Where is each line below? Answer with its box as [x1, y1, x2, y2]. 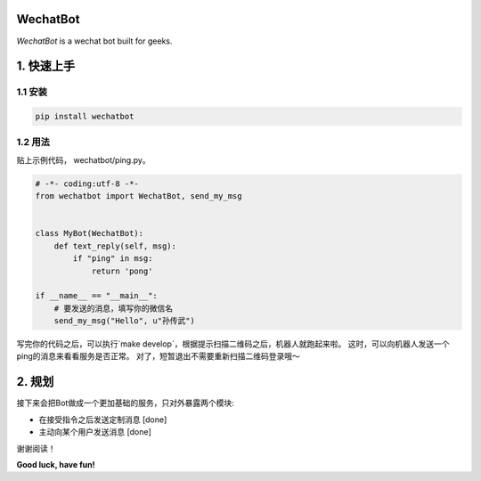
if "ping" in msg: [72, 254, 153, 264]
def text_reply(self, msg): [53, 240, 177, 251]
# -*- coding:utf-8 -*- [35, 178, 140, 189]
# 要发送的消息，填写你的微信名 [53, 303, 174, 314]
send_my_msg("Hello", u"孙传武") [53, 316, 196, 326]
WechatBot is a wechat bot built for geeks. [16, 36, 173, 46]
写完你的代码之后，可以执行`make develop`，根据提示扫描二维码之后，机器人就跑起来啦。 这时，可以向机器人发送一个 [16, 338, 450, 349]
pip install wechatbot [35, 111, 135, 122]
